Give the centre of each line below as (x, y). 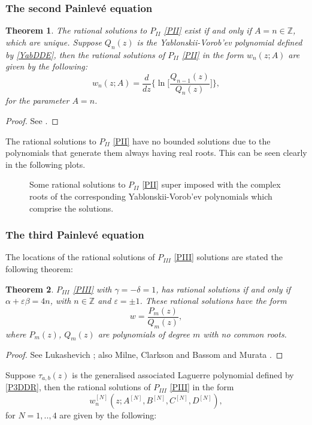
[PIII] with (92, 289)
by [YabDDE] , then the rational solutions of (85, 54)
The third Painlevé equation (75, 235)
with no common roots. (245, 334)
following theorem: (39, 268)
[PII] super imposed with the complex (211, 184)
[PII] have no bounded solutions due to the (192, 141)
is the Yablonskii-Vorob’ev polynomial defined (219, 42)
